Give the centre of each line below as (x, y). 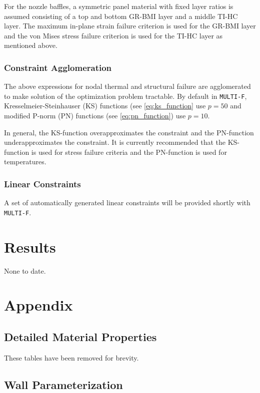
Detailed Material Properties (80, 336)
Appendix (38, 305)
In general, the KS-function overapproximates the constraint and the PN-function (129, 132)
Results (30, 246)
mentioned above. (31, 45)
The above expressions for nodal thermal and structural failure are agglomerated (127, 86)
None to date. (25, 270)
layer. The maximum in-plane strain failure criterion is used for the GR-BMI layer (130, 26)
